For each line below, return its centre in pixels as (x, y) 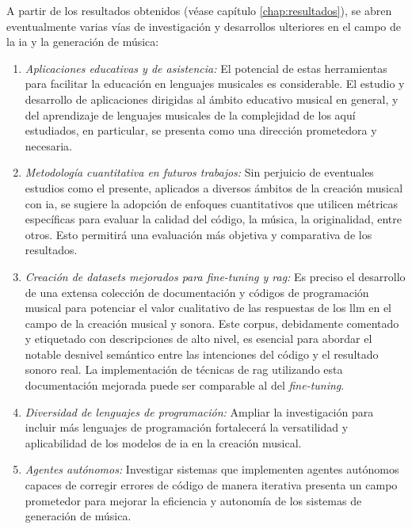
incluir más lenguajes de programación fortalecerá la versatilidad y (187, 427)
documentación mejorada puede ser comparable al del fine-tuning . (185, 385)
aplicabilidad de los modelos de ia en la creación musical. (163, 442)
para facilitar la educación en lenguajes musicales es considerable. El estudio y (215, 84)
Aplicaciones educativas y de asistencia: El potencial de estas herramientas (206, 68)
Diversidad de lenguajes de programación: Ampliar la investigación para (199, 411)
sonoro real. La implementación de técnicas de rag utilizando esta (184, 369)
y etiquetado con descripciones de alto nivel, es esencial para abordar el (198, 339)
